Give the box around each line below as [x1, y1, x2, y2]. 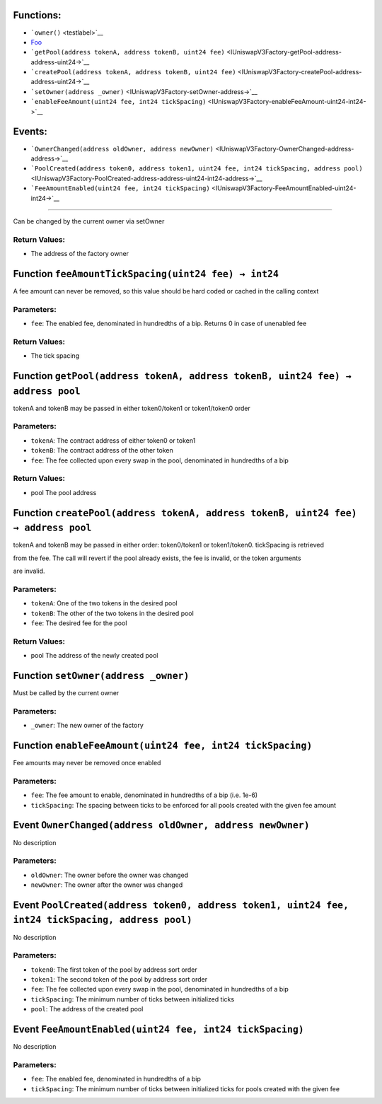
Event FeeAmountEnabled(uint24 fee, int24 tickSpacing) [13, 1023, 304, 1035]
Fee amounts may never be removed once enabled [13, 759, 161, 767]
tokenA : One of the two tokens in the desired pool [30, 599, 178, 608]
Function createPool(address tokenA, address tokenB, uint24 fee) [13, 506, 357, 519]
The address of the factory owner [30, 250, 129, 258]
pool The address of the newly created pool [30, 651, 158, 660]
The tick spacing [30, 351, 80, 360]
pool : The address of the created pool [30, 1005, 144, 1013]
